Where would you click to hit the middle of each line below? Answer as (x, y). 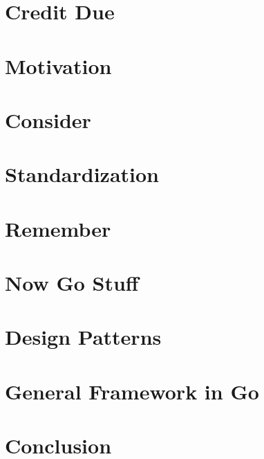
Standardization (82, 174)
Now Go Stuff (72, 283)
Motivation (58, 65)
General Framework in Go (132, 391)
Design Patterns (83, 337)
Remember (58, 228)
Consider (48, 119)
